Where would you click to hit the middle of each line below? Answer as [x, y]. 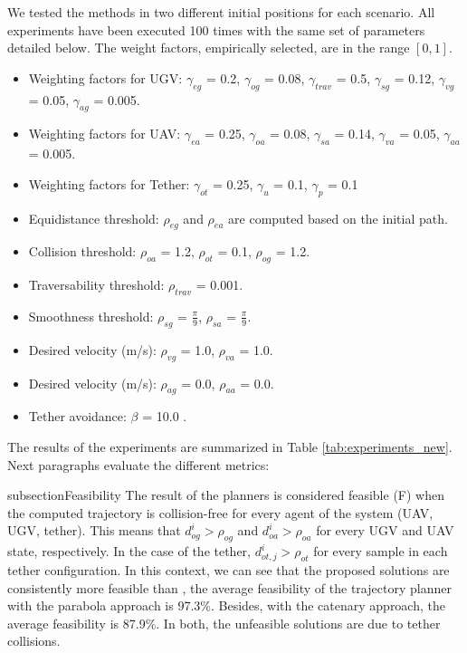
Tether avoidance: [77, 416]
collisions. [34, 641]
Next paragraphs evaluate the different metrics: [138, 464]
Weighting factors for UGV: [105, 77]
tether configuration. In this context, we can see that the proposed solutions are [229, 569]
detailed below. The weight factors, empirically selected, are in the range [209, 48]
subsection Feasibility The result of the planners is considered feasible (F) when [226, 495]
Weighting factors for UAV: [105, 134]
